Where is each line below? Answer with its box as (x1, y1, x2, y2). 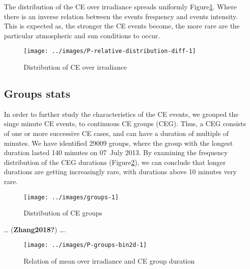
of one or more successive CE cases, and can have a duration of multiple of (4, 128, 229, 138)
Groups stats (4, 86, 71, 101)
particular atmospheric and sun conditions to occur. (4, 30, 160, 40)
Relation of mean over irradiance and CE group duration (24, 256, 195, 266)
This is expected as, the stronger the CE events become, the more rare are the (4, 21, 240, 31)
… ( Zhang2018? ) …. (4, 224, 66, 234)
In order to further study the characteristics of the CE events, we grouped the (4, 108, 239, 119)
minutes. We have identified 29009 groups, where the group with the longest (4, 137, 233, 148)
